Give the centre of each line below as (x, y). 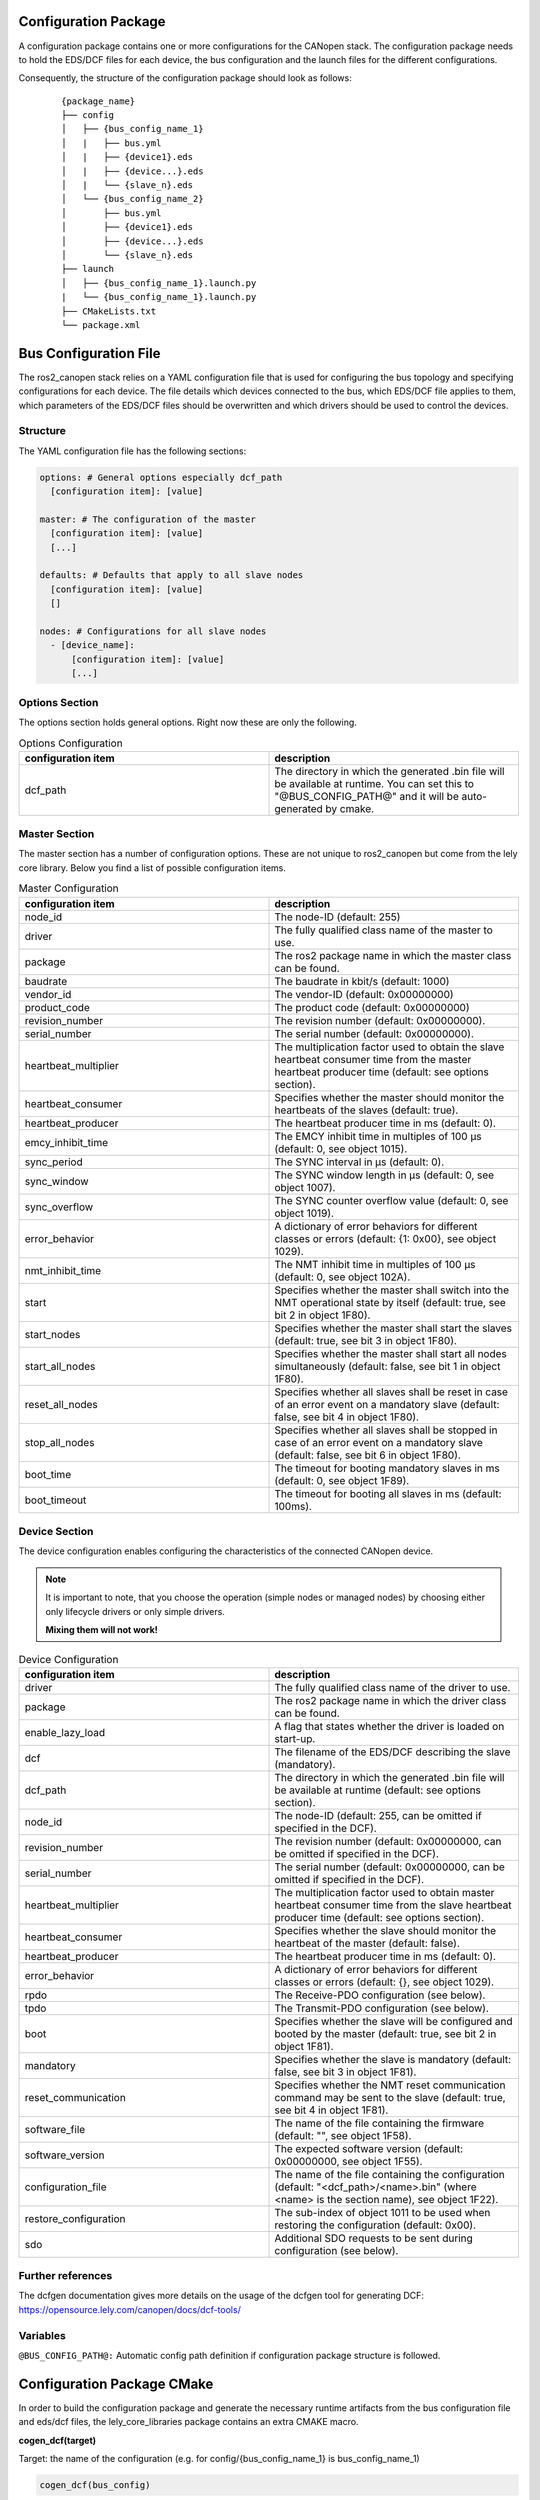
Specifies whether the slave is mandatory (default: (393, 2059)
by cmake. (350, 808)
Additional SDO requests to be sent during (374, 2238)
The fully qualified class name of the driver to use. (392, 1687)
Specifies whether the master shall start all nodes (390, 1353)
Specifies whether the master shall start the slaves (393, 1328)
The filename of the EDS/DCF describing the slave (392, 1752)
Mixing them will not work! (102, 1629)
